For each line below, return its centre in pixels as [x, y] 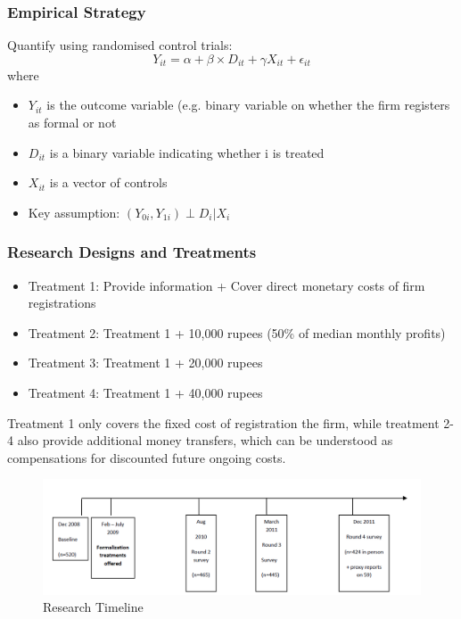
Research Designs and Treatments [132, 252]
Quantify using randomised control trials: [120, 45]
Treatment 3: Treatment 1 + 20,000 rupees [145, 363]
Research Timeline [93, 607]
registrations [62, 303]
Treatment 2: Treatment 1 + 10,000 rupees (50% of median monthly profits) [237, 332]
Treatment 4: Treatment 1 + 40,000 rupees [145, 392]
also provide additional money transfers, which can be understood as [205, 440]
